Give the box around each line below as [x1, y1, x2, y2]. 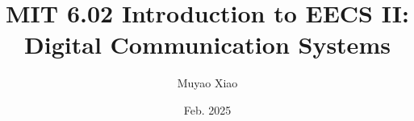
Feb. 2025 [183, 101, 232, 118]
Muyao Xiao [177, 75, 238, 91]
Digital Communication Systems [24, 28, 391, 61]
